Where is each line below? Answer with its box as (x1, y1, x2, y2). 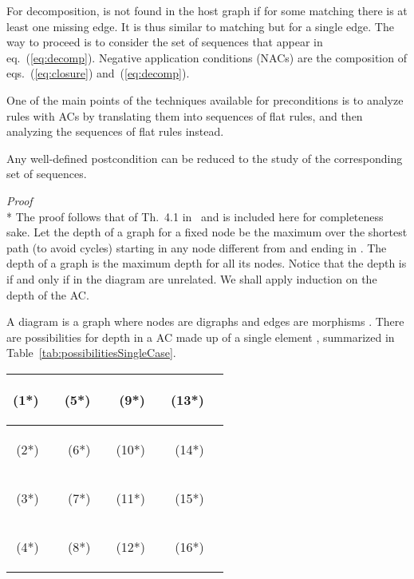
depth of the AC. (6, 286, 89, 303)
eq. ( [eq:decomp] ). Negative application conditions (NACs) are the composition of (6, 49, 407, 65)
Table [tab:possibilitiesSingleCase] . (6, 344, 176, 361)
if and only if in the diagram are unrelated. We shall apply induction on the (6, 270, 377, 287)
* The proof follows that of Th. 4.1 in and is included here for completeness (6, 208, 384, 224)
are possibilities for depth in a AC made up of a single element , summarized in (6, 328, 395, 345)
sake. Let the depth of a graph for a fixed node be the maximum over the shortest (6, 224, 408, 240)
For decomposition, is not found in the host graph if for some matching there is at (6, 2, 408, 18)
